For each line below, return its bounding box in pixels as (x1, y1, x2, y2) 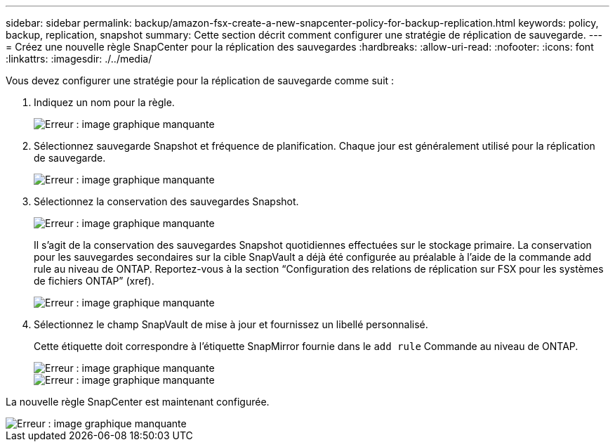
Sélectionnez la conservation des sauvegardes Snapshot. (34, 195, 299, 207)
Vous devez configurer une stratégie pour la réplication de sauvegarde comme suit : (6, 74, 395, 86)
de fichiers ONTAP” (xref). (34, 275, 154, 287)
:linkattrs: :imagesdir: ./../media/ (6, 53, 152, 65)
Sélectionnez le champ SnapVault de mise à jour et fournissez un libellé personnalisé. (34, 318, 428, 330)
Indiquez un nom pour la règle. (34, 96, 175, 108)
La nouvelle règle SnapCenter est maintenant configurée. (6, 396, 270, 408)
